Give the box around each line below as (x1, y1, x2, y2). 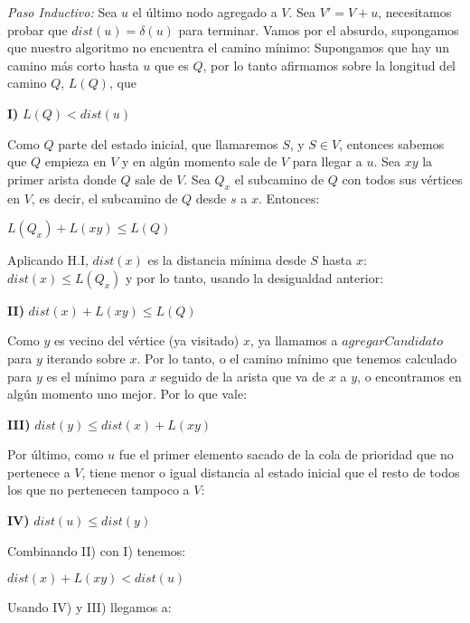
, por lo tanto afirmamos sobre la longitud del (202, 55, 456, 74)
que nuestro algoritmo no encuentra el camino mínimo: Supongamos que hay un (7, 38, 450, 57)
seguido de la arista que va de (160, 366, 325, 385)
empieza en (44, 152, 107, 171)
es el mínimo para (46, 366, 146, 385)
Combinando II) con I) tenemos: (7, 541, 186, 560)
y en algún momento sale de (121, 152, 277, 171)
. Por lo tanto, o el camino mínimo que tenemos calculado (136, 348, 457, 367)
